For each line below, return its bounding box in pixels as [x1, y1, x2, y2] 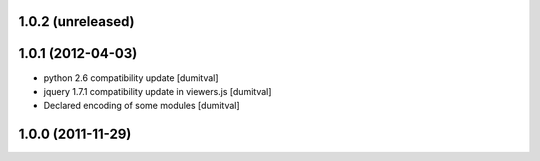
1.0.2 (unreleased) [18, 13, 135, 30]
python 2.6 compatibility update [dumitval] [43, 71, 219, 84]
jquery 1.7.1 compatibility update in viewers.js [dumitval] [43, 85, 272, 97]
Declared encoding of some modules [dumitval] [43, 100, 240, 112]
